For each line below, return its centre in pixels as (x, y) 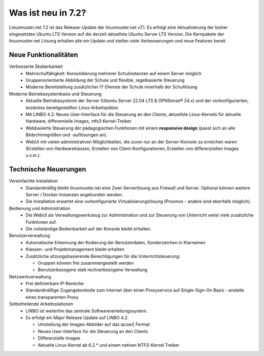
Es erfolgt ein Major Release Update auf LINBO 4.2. (77, 318)
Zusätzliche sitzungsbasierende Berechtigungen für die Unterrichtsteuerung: (103, 256)
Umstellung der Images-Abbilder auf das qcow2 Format (94, 324)
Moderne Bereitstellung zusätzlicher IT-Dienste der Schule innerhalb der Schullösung (111, 87)
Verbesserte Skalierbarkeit (36, 66)
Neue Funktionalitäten (44, 55)
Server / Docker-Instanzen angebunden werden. (74, 195)
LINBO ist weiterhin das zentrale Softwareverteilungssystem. (87, 311)
